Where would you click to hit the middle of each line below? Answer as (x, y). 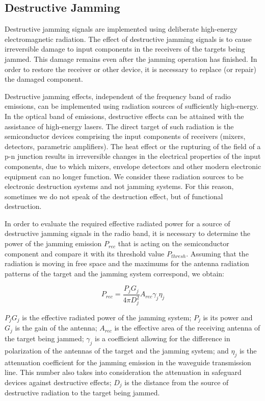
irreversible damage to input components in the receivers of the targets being (125, 49)
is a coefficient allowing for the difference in (163, 338)
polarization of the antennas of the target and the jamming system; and (117, 350)
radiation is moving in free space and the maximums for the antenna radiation (127, 263)
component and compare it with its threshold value (85, 253)
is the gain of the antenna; (56, 328)
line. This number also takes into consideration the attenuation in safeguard (123, 372)
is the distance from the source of (177, 382)
